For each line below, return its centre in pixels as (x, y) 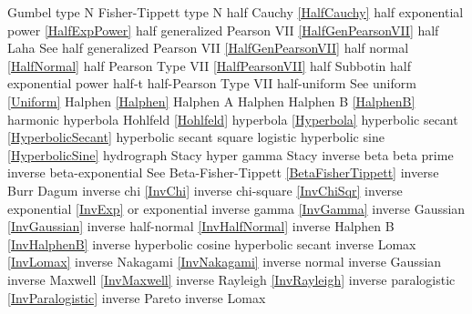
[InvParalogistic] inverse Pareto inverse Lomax (137, 297)
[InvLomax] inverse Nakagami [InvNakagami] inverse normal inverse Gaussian (225, 262)
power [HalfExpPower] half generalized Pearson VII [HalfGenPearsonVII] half (223, 30)
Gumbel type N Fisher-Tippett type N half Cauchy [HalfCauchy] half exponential (236, 12)
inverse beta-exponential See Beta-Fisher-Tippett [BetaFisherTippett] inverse (223, 172)
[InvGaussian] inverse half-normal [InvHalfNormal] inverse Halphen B (201, 226)
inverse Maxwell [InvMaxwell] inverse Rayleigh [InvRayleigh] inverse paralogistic (231, 279)
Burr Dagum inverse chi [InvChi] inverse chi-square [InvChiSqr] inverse (205, 190)
